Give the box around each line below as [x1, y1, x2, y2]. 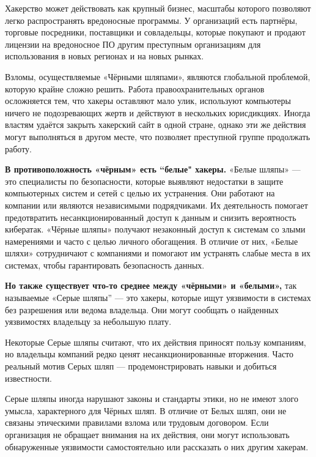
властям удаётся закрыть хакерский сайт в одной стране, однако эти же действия [5, 118, 306, 131]
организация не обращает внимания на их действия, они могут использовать [5, 428, 290, 440]
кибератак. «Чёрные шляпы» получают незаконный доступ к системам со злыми [5, 223, 306, 236]
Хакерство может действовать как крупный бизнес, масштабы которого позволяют [5, 2, 311, 14]
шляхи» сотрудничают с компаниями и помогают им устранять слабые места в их [5, 247, 310, 259]
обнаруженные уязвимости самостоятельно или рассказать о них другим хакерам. [5, 440, 309, 453]
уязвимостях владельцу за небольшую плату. [5, 315, 172, 328]
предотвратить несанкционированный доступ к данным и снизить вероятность [5, 210, 296, 223]
